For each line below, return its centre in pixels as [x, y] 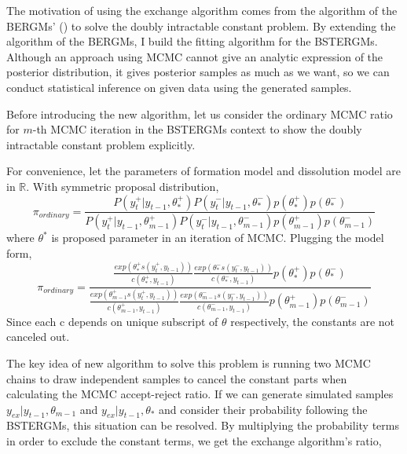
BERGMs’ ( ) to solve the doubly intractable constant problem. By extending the [201, 26]
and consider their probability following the [263, 409]
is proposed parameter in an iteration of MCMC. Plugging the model [218, 238]
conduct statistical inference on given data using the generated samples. [179, 87]
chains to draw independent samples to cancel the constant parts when [177, 378]
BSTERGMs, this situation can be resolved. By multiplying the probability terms [203, 425]
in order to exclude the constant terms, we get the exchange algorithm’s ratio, [194, 441]
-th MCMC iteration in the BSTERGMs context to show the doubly [197, 129]
